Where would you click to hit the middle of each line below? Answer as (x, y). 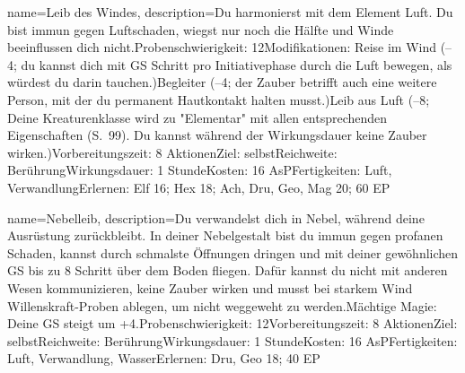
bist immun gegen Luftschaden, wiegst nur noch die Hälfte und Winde (201, 29)
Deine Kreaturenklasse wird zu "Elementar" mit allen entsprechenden (197, 117)
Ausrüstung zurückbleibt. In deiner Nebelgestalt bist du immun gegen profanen (225, 235)
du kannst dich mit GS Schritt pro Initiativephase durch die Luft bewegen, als (237, 64)
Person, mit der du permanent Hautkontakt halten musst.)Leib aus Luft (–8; (219, 99)
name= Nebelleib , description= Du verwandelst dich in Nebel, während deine (216, 217)
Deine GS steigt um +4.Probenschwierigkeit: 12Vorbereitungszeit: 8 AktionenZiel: (232, 323)
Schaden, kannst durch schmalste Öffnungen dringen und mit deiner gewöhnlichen (233, 252)
